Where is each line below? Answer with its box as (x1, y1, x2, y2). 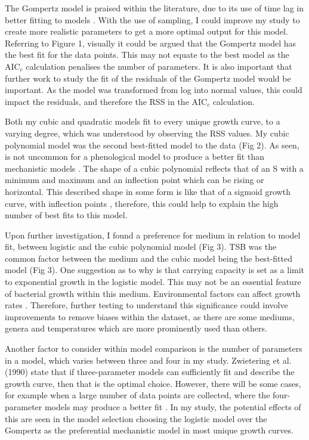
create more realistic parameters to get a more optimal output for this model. (5, 25, 288, 38)
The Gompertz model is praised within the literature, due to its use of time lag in (5, 2, 304, 14)
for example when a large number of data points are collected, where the (5, 389, 270, 401)
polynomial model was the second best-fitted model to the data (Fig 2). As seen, (5, 138, 299, 151)
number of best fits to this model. (5, 209, 128, 221)
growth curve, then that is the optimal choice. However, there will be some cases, (5, 377, 301, 389)
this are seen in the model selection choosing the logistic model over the (5, 412, 267, 424)
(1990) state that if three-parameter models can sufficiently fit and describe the (5, 365, 295, 378)
